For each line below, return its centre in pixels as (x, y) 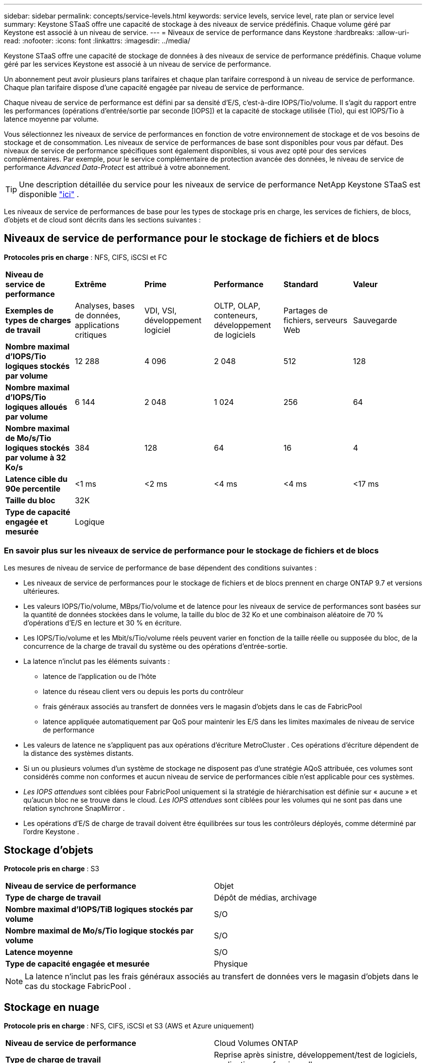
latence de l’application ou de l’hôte (100, 676)
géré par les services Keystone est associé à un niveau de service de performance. (138, 64)
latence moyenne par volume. (51, 119)
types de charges (38, 320)
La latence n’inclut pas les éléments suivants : (97, 661)
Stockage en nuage (52, 1007)
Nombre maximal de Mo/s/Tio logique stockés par (99, 931)
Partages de (305, 310)
